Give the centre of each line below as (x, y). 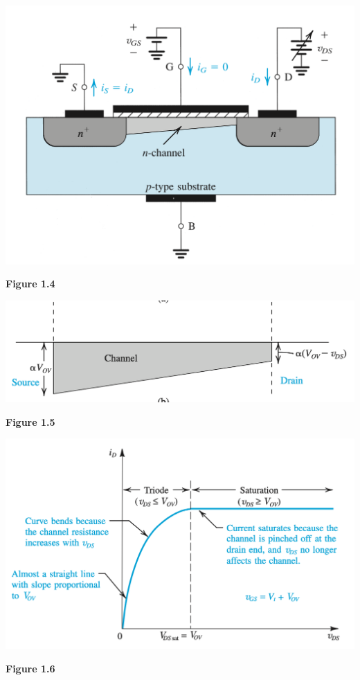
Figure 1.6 (30, 668)
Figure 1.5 (30, 421)
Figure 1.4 (30, 284)
